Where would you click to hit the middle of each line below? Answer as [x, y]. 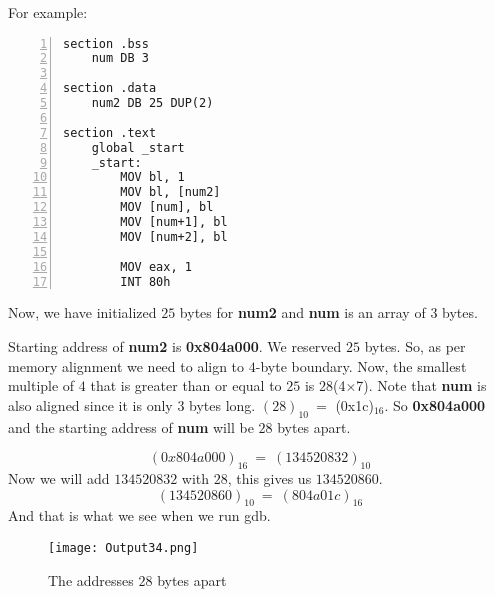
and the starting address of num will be [131, 426]
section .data [110, 88]
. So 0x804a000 [435, 404]
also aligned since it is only [90, 404]
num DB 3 [120, 58]
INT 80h [145, 281]
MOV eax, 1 [156, 266]
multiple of [41, 385]
